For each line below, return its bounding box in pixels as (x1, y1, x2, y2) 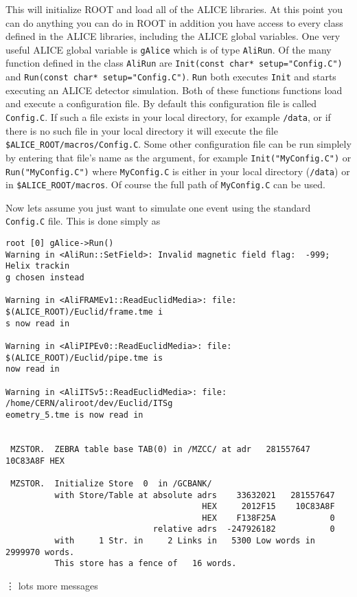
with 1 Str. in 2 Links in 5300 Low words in (54, 536, 316, 546)
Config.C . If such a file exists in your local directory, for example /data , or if (5, 109, 331, 124)
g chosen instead (5, 273, 84, 283)
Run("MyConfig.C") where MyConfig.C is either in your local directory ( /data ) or (5, 164, 350, 178)
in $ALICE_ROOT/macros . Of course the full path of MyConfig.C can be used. (5, 177, 325, 192)
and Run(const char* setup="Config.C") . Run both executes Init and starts (5, 69, 336, 84)
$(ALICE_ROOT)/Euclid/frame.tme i (5, 307, 163, 317)
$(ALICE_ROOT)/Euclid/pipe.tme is (5, 352, 163, 363)
